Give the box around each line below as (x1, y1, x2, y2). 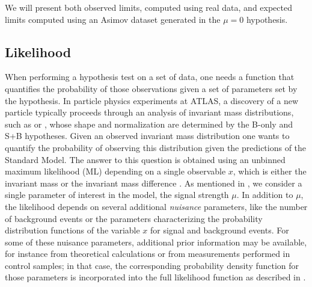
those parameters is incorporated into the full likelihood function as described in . (5, 271, 306, 283)
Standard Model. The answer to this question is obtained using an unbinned (5, 153, 286, 165)
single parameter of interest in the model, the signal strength (5, 188, 229, 201)
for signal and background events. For (150, 224, 289, 236)
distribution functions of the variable (5, 224, 140, 236)
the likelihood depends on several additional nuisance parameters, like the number (5, 200, 308, 212)
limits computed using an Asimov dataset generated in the (5, 13, 221, 25)
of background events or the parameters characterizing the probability (5, 212, 263, 224)
